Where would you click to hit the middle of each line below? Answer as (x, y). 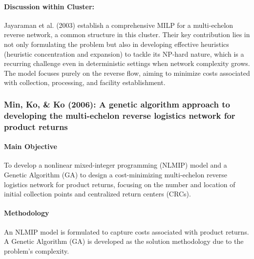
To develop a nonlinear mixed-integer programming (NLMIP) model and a (116, 165)
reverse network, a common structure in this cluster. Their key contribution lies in (127, 34)
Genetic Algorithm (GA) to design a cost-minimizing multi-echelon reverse (116, 175)
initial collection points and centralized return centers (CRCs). (97, 194)
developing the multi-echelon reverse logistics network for (120, 115)
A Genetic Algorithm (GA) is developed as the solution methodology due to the (124, 241)
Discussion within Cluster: (49, 6)
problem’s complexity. (37, 250)
